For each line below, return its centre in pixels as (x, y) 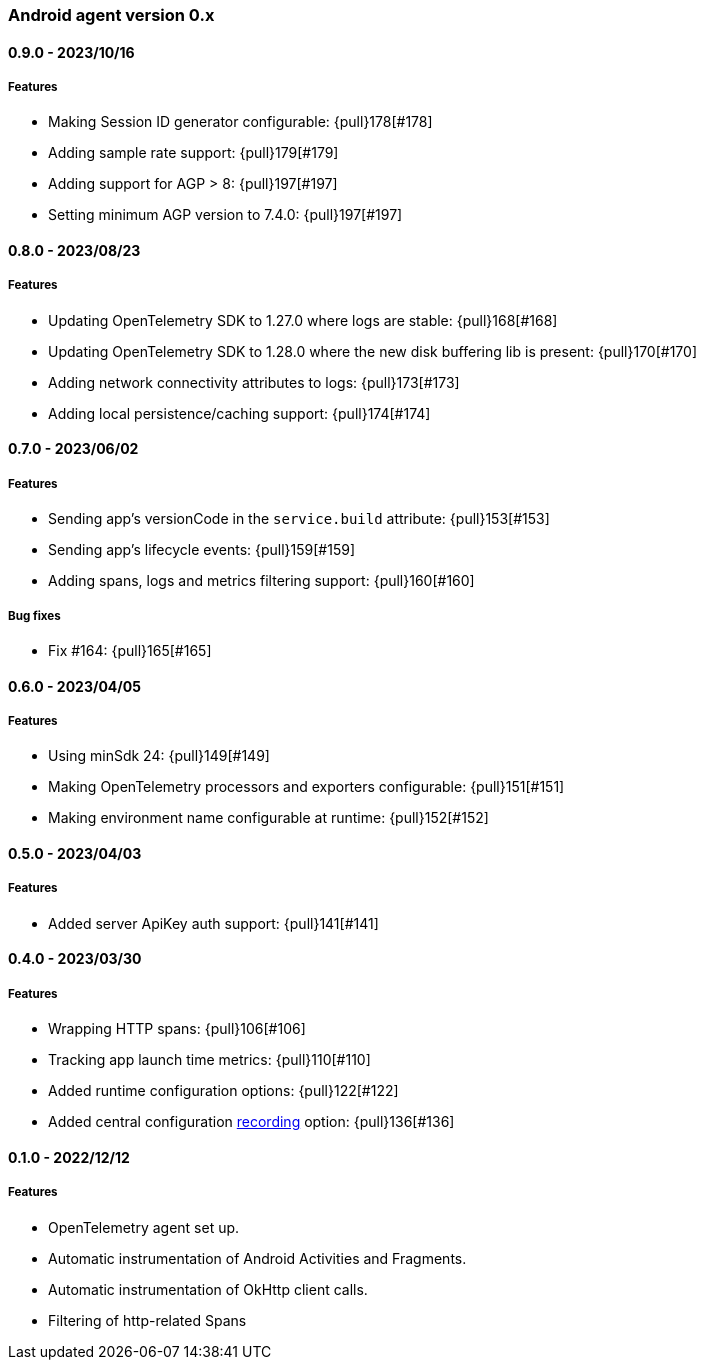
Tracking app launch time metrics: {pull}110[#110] (209, 1060)
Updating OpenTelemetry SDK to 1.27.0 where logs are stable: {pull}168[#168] (303, 320)
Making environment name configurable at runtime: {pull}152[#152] (268, 818)
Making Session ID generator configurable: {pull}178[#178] (240, 122)
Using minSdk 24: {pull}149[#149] (159, 756)
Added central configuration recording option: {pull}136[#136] (251, 1122)
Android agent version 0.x (111, 15)
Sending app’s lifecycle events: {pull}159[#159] (201, 550)
